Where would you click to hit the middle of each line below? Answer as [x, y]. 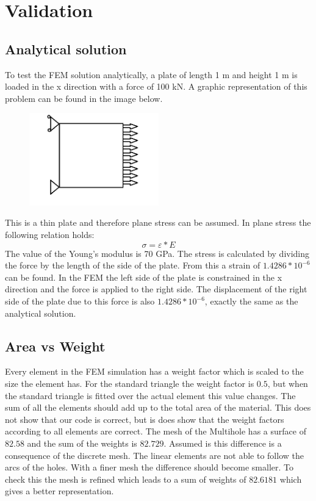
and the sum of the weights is [82, 443]
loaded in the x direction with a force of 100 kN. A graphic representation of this [156, 86]
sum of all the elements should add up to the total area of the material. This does [158, 407]
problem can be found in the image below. [84, 98]
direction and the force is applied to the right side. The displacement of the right [156, 289]
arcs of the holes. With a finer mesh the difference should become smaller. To [149, 467]
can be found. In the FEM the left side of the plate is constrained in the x [144, 277]
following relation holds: [50, 235]
